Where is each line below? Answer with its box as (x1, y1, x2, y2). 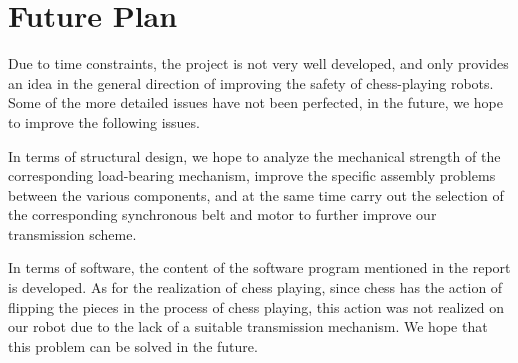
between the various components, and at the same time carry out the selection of (8, 184, 504, 205)
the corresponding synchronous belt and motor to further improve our (8, 204, 437, 225)
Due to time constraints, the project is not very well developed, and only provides (8, 53, 509, 74)
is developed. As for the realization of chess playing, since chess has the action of (8, 277, 503, 298)
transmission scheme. (8, 223, 137, 244)
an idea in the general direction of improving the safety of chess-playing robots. (8, 72, 494, 93)
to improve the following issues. (8, 111, 200, 132)
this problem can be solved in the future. (8, 335, 258, 356)
